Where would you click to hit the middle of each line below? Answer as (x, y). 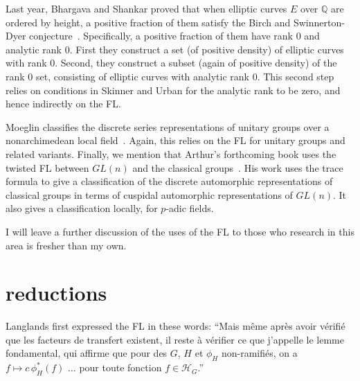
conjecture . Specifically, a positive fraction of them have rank (161, 36)
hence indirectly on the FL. (63, 104)
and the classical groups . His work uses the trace (238, 167)
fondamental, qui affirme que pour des (87, 353)
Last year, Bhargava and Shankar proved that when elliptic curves (146, 8)
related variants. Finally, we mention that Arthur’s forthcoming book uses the (171, 153)
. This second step (296, 76)
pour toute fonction (120, 367)
